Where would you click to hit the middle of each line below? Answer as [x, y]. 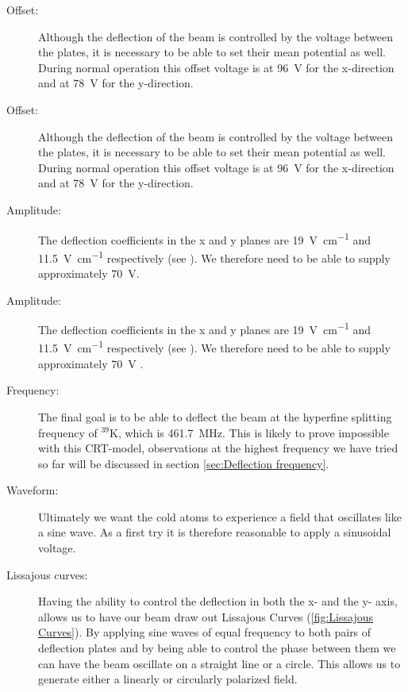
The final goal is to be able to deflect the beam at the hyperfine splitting [215, 416]
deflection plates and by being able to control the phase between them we [217, 648]
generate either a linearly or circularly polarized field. [168, 679]
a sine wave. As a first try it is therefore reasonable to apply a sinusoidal [215, 532]
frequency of [68, 432]
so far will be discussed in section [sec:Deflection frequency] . [184, 463]
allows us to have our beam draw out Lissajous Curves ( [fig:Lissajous [206, 616]
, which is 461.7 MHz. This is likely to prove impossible [253, 432]
